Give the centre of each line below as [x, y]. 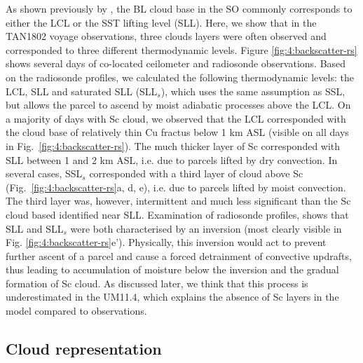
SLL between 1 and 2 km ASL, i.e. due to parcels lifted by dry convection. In [172, 159]
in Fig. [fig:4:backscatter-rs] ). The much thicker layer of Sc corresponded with [173, 145]
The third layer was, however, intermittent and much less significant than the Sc [178, 201]
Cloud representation [84, 349]
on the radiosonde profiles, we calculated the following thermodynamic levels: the [180, 77]
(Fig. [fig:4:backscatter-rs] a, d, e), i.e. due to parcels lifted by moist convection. [176, 187]
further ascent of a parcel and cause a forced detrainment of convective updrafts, [179, 255]
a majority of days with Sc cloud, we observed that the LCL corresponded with [176, 118]
